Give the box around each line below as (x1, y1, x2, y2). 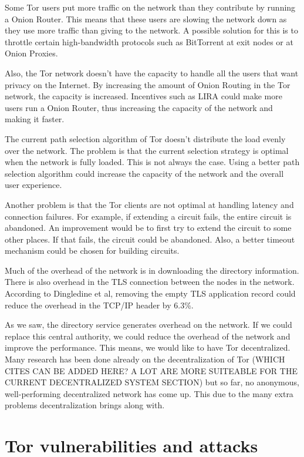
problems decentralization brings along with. (5, 399, 165, 411)
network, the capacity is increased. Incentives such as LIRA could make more (5, 90, 282, 102)
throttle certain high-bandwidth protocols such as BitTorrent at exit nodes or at (5, 35, 293, 48)
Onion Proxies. (5, 47, 58, 59)
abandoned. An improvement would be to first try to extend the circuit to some (5, 221, 292, 234)
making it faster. (5, 113, 65, 125)
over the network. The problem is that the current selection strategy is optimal (5, 144, 289, 156)
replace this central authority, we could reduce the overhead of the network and (5, 330, 291, 342)
